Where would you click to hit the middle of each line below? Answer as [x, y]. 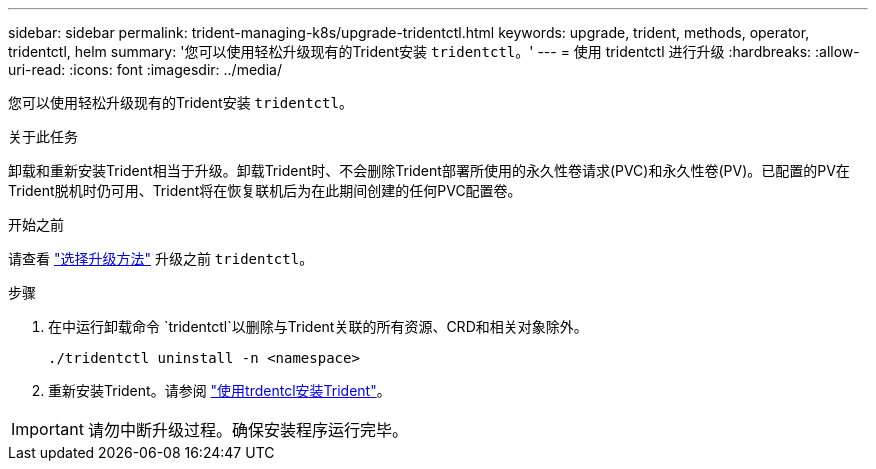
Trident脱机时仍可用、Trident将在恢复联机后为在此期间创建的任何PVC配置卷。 [265, 190]
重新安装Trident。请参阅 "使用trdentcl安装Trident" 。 [219, 390]
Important [47, 429]
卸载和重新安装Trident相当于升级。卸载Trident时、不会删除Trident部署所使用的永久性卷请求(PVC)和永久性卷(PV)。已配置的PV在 [429, 170]
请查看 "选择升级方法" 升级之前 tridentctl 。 [161, 258]
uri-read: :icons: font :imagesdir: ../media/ [145, 69]
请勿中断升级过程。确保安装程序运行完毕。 [247, 430]
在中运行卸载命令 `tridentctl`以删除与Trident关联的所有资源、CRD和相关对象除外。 [318, 326]
